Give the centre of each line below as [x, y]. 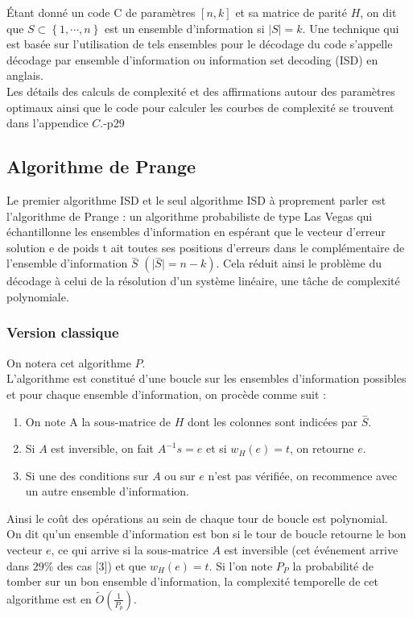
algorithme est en [49, 598]
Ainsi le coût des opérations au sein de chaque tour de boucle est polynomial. [197, 518]
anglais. [25, 75]
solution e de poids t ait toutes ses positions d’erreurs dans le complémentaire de [206, 247]
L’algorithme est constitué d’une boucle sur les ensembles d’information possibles [206, 378]
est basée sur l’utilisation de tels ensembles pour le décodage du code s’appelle [200, 44]
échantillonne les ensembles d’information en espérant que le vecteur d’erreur [196, 232]
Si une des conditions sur [87, 475]
